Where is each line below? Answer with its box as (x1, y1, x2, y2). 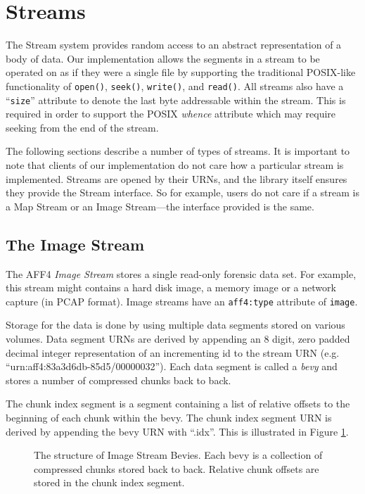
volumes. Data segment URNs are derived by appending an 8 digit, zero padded (6, 331, 350, 346)
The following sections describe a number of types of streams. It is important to (6, 144, 350, 158)
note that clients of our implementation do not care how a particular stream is (6, 158, 344, 172)
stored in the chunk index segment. (34, 475, 185, 490)
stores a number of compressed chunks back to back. (6, 372, 231, 387)
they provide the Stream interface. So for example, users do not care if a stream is (6, 185, 359, 200)
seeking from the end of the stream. (6, 120, 159, 134)
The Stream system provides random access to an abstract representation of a (6, 37, 342, 52)
